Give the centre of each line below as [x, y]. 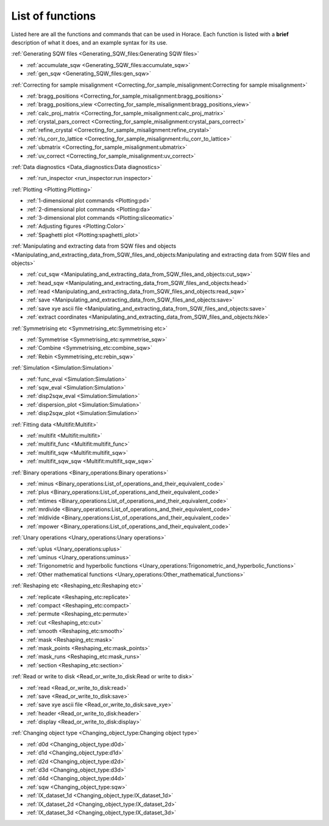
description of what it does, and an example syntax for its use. [89, 42]
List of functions [54, 16]
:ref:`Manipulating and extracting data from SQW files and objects [94, 246]
